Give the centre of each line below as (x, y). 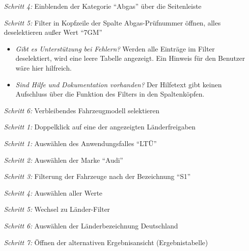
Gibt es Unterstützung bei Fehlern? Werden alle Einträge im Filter (115, 48)
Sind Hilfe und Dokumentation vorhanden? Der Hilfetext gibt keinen (119, 84)
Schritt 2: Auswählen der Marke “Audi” (64, 160)
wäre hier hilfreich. (43, 67)
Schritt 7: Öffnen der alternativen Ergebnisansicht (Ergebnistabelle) (106, 242)
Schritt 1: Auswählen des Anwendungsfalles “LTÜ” (81, 143)
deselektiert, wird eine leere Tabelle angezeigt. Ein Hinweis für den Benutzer (130, 58)
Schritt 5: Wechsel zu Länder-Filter (57, 209)
